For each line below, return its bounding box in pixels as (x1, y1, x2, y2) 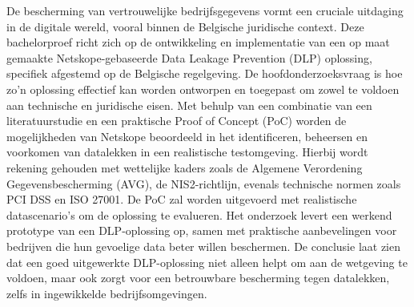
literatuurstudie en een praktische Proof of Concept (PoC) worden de (6, 112, 347, 129)
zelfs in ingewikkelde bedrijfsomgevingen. (6, 285, 207, 301)
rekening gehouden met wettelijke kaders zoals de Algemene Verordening (6, 159, 363, 176)
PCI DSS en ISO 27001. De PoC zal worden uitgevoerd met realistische (6, 191, 357, 208)
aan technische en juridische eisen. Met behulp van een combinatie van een (6, 96, 372, 113)
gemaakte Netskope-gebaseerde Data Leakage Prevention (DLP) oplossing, (6, 49, 372, 66)
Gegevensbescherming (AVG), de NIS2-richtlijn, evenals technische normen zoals (6, 175, 401, 192)
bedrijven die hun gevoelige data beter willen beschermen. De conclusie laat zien (6, 237, 400, 254)
